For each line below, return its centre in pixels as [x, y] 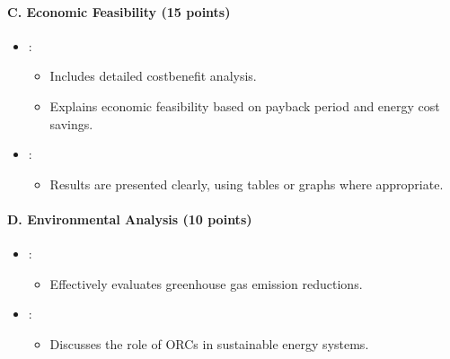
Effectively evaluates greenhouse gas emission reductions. [206, 283]
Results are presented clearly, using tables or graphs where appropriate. [247, 184]
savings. [71, 123]
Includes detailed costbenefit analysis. [153, 76]
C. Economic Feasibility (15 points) [119, 11]
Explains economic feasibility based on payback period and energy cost [245, 105]
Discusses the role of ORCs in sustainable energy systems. [209, 343]
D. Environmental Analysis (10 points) [130, 219]
